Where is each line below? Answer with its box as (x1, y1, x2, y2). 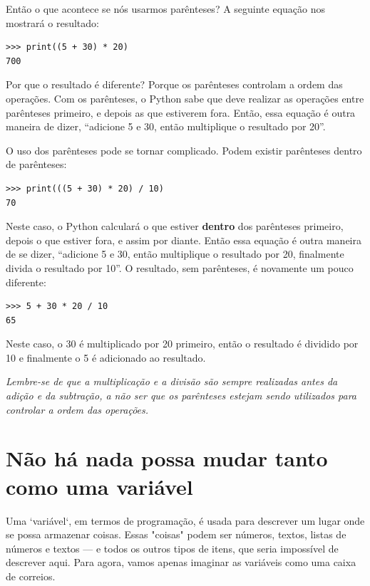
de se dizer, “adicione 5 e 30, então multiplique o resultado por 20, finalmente (6, 246, 344, 261)
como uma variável (6, 471, 193, 501)
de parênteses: (6, 157, 67, 172)
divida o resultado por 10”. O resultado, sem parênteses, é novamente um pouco (6, 260, 354, 275)
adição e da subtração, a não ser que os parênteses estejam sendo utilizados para (6, 388, 357, 403)
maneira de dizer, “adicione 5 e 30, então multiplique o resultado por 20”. (6, 119, 326, 134)
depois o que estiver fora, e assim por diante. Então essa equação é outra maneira (6, 232, 361, 247)
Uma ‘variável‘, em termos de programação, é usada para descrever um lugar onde (6, 513, 365, 528)
